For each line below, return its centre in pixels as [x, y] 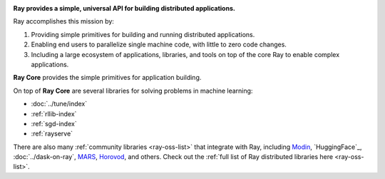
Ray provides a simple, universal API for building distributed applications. [124, 8]
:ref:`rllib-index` [54, 113]
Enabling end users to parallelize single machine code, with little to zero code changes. [159, 45]
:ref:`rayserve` [52, 134]
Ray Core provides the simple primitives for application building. [107, 78]
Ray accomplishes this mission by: [63, 21]
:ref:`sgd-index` [54, 123]
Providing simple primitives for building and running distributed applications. [143, 34]
